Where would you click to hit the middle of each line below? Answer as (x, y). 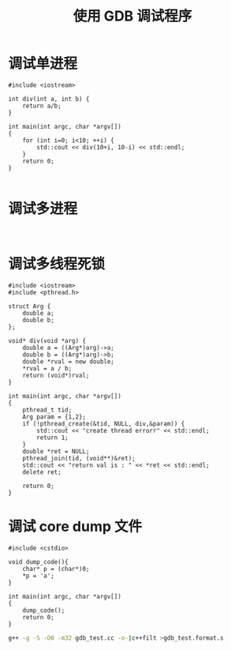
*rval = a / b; (47, 368)
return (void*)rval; (56, 375)
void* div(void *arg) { (47, 340)
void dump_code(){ (38, 562)
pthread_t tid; (47, 410)
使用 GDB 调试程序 (132, 16)
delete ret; (42, 472)
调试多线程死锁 (57, 264)
